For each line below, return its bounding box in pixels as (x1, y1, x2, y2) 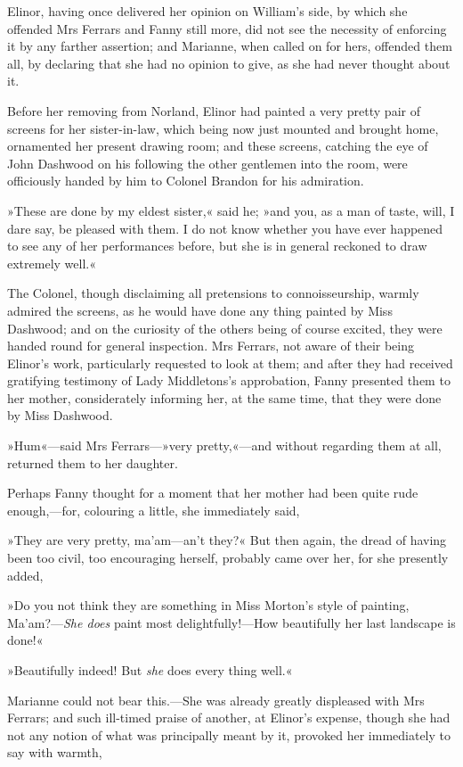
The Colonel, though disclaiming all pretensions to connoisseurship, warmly (7, 284, 419, 302)
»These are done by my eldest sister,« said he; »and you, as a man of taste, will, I (7, 201, 455, 219)
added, (7, 565, 44, 584)
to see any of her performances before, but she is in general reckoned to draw (7, 236, 427, 255)
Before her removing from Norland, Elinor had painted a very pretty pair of (7, 101, 420, 120)
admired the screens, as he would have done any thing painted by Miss (7, 301, 393, 319)
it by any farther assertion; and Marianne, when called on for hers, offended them (7, 37, 452, 55)
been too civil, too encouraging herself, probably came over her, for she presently (7, 548, 449, 567)
